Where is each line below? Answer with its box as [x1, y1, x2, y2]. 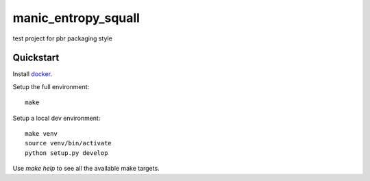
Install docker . [12, 70, 53, 78]
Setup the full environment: [12, 82, 90, 90]
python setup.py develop [25, 149, 108, 157]
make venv [25, 130, 58, 138]
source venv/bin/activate [25, 139, 112, 147]
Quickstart [12, 52, 60, 64]
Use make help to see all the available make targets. [12, 165, 160, 173]
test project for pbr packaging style [12, 34, 112, 43]
